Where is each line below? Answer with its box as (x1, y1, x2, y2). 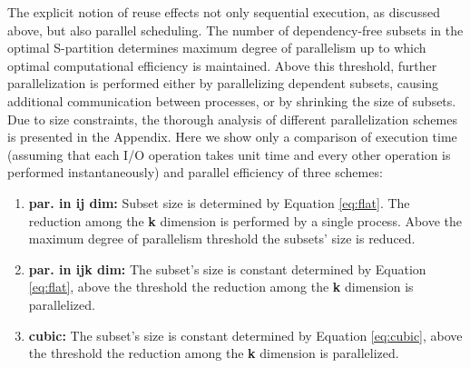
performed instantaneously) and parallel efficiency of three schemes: (7, 163, 383, 182)
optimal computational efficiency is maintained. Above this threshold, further (7, 55, 437, 75)
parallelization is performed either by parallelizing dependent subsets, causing (7, 74, 439, 93)
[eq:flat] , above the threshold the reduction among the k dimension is (28, 277, 414, 296)
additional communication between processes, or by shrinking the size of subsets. (7, 91, 456, 110)
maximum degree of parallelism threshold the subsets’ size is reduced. (28, 229, 416, 248)
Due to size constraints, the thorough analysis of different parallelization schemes (7, 109, 457, 128)
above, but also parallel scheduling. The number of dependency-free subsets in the (7, 20, 464, 39)
